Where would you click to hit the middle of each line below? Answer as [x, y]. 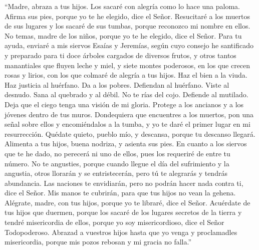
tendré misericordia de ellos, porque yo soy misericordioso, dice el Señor [114, 222]
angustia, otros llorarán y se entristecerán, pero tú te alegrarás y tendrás [116, 173]
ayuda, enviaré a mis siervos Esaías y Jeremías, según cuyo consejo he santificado [129, 45]
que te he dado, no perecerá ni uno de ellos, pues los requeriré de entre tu [117, 153]
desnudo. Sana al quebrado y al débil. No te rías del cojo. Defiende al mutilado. [126, 94]
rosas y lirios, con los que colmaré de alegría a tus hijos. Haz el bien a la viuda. [126, 75]
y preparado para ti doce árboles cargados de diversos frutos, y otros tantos [120, 55]
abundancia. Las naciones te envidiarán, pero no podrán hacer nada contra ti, [124, 183]
